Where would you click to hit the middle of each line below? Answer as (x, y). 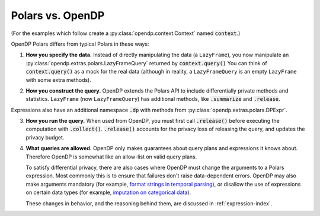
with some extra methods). (58, 80)
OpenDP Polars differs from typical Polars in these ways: (80, 44)
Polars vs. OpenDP (58, 15)
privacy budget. (45, 137)
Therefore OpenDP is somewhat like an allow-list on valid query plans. (111, 157)
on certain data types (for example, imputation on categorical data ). (108, 192)
